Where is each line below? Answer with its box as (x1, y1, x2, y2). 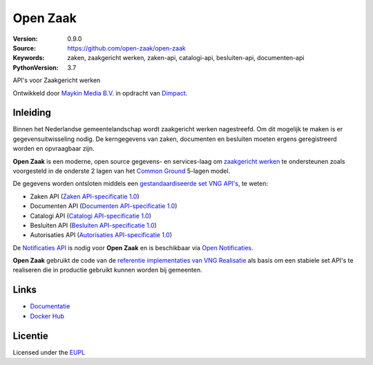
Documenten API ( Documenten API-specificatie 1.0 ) (30, 202, 178, 210)
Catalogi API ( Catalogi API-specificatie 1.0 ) (30, 212, 152, 220)
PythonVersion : (12, 63, 59, 72)
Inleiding (12, 107, 52, 119)
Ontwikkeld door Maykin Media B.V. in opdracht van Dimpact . (12, 88, 188, 97)
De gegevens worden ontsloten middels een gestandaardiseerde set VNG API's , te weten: (12, 180, 269, 188)
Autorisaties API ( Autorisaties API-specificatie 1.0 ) (30, 231, 173, 239)
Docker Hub (30, 312, 65, 320)
